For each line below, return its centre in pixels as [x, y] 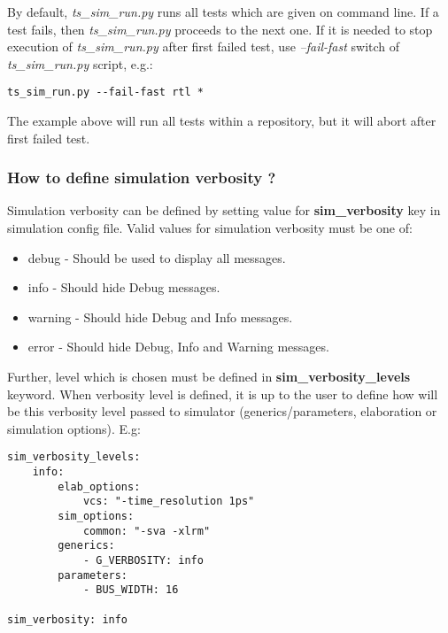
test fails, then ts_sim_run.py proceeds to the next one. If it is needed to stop [220, 29]
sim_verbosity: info [68, 619]
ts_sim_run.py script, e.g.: [80, 63]
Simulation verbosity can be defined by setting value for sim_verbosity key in [224, 210]
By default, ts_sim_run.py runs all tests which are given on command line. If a [223, 12]
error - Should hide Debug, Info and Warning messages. [178, 347]
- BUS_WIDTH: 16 [131, 590]
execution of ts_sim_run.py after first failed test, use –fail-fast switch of [204, 46]
